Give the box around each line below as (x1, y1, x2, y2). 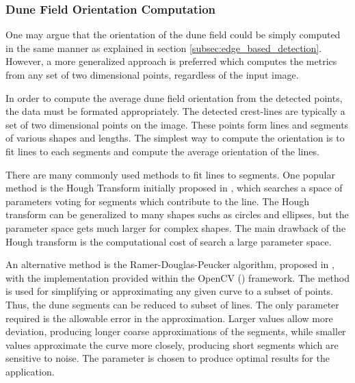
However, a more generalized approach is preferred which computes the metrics (5, 54, 337, 68)
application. (5, 364, 55, 378)
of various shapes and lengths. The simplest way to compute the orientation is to (5, 131, 345, 145)
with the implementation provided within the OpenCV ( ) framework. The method (5, 270, 350, 285)
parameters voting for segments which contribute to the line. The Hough (5, 194, 310, 208)
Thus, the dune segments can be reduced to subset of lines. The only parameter (5, 297, 339, 311)
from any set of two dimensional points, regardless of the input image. (5, 68, 299, 81)
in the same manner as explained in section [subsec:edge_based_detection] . (5, 40, 322, 55)
